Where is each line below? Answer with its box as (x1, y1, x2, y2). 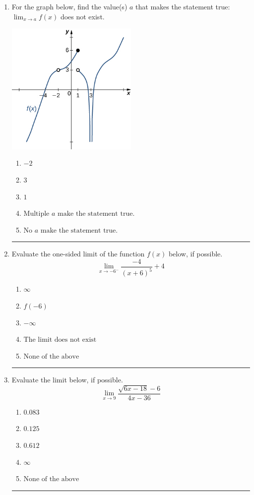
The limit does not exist (23, 336, 97, 344)
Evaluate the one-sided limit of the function (11, 248, 145, 259)
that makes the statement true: (135, 1, 230, 11)
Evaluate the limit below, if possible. (11, 374, 123, 385)
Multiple (23, 210, 50, 218)
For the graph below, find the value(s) (11, 1, 127, 11)
